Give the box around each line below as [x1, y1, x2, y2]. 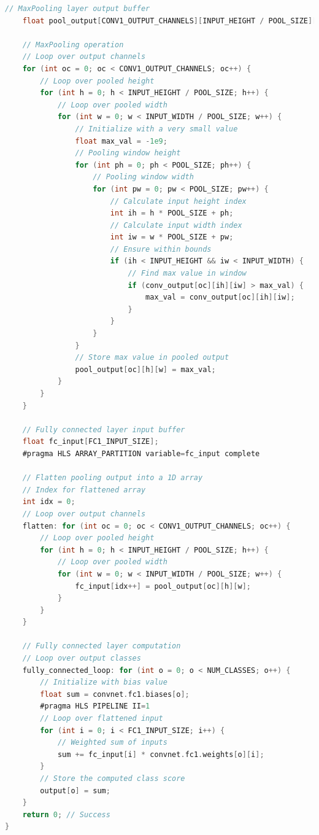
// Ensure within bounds [110, 244, 212, 254]
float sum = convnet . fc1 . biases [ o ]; [40, 689, 190, 699]
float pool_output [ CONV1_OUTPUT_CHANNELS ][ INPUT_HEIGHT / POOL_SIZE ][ [22, 16, 317, 25]
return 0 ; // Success [22, 810, 110, 819]
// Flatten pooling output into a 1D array [22, 473, 203, 483]
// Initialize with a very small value [75, 124, 238, 133]
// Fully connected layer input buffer [22, 425, 185, 434]
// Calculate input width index [110, 220, 242, 230]
